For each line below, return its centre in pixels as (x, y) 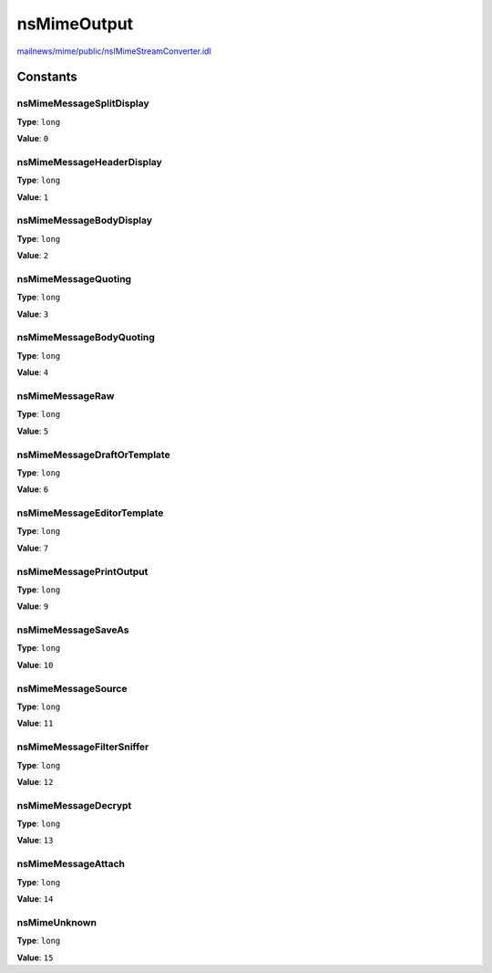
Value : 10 (35, 664)
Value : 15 (35, 957)
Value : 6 (33, 489)
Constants (47, 77)
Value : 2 (33, 256)
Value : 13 (35, 841)
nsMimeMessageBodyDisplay (85, 221)
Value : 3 (33, 314)
